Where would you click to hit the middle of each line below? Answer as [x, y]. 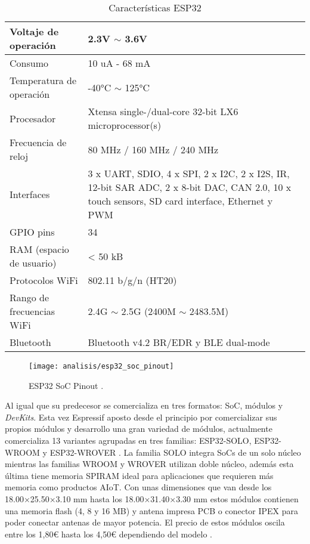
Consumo [29, 63]
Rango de [30, 297]
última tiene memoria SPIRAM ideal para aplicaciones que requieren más [139, 475]
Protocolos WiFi [44, 280]
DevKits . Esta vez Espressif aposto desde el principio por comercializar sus [141, 417]
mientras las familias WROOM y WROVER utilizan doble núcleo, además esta [149, 464]
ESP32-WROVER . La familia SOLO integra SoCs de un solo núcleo [175, 452]
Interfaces [30, 194]
